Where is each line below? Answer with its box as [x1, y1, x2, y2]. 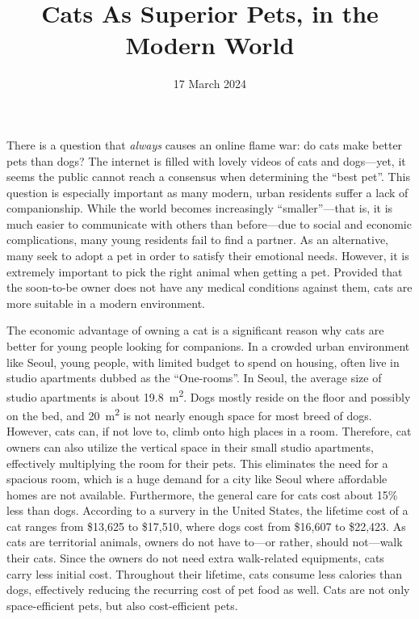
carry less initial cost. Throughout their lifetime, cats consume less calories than [6, 565, 402, 582]
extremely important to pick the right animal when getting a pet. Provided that [6, 263, 403, 280]
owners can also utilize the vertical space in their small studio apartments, [6, 438, 374, 455]
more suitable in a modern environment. [6, 294, 205, 311]
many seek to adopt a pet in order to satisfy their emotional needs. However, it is [6, 247, 409, 264]
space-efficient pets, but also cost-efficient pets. [6, 596, 238, 613]
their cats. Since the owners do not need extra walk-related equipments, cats [6, 550, 384, 566]
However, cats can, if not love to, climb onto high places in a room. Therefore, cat [6, 423, 412, 440]
